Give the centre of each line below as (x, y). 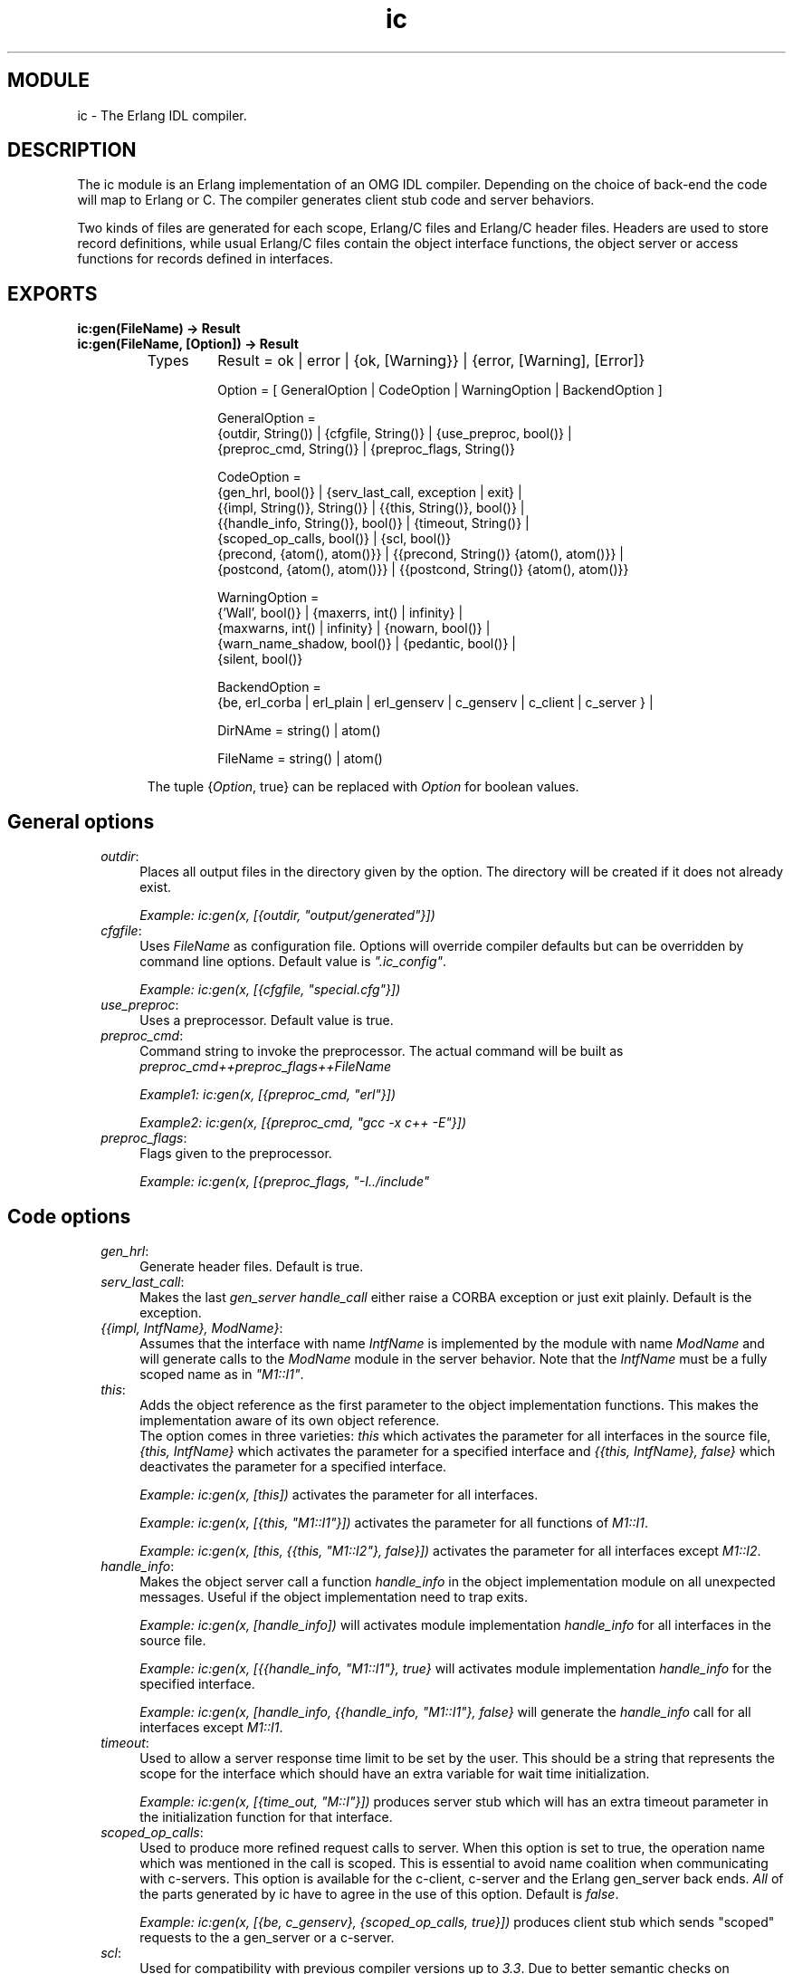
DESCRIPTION (72, 150)
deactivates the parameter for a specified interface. (293, 1466)
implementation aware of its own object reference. (290, 1420)
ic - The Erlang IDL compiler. (162, 115)
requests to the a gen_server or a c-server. (267, 1937)
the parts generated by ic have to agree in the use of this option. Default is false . (379, 1893)
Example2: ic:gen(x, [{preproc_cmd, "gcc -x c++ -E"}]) (303, 1123)
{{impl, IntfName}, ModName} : (192, 1327)
